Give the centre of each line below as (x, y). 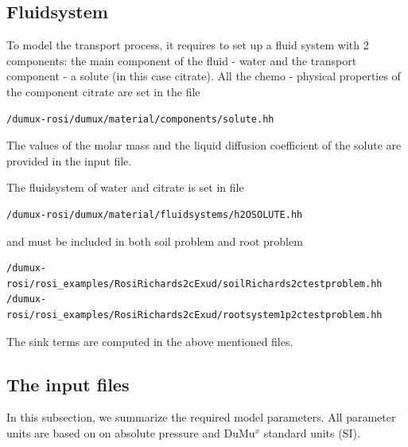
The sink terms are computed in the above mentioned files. (150, 341)
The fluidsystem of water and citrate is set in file (125, 187)
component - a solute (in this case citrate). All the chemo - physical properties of (204, 76)
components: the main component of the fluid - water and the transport (182, 60)
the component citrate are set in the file (103, 91)
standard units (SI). (312, 432)
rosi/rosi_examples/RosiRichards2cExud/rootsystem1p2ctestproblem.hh (194, 315)
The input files (68, 384)
